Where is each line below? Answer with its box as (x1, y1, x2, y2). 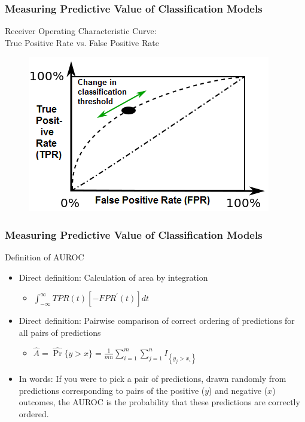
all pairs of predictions (19, 326, 101, 338)
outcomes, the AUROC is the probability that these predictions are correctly (19, 396, 300, 408)
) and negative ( (209, 384, 268, 396)
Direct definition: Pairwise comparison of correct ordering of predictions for (19, 314, 295, 327)
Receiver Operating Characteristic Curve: (5, 25, 157, 37)
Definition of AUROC (5, 251, 84, 263)
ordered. (19, 407, 49, 420)
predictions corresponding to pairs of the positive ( (19, 384, 205, 396)
